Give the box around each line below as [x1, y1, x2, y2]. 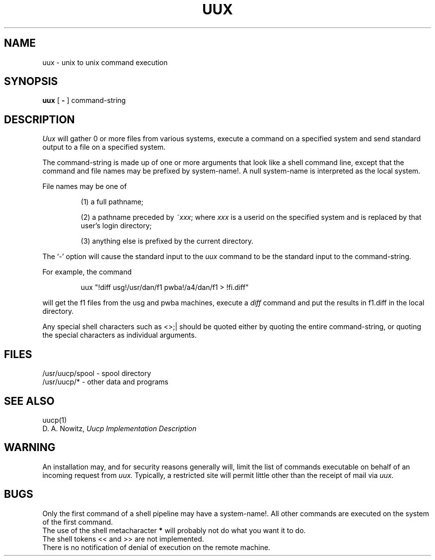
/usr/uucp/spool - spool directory [42, 369, 151, 378]
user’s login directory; [80, 221, 152, 230]
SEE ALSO [4, 394, 55, 407]
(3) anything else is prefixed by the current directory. [80, 237, 254, 246]
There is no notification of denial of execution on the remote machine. [42, 543, 271, 552]
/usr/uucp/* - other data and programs [42, 377, 168, 386]
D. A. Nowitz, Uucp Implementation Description [42, 424, 197, 433]
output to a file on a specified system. [42, 143, 166, 152]
